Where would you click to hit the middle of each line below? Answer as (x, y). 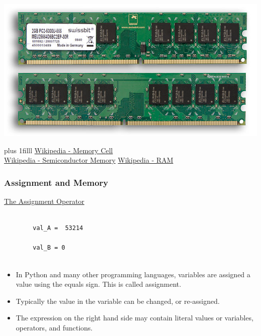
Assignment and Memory (56, 182)
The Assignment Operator (44, 201)
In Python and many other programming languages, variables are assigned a (133, 274)
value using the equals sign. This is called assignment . (98, 284)
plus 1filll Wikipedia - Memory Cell (58, 150)
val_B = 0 (49, 248)
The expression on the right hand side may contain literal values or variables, (135, 318)
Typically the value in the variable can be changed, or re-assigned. (118, 301)
